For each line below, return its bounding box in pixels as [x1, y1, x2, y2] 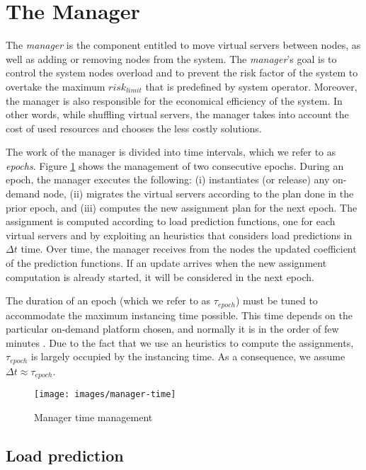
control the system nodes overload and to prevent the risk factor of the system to [6, 65, 358, 80]
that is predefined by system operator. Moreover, [145, 79, 358, 93]
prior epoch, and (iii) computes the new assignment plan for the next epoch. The [6, 200, 358, 214]
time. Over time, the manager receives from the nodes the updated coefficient [21, 241, 357, 256]
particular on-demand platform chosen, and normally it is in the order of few [6, 321, 339, 336]
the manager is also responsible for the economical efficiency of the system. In [6, 93, 343, 108]
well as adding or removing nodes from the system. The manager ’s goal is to [6, 51, 337, 66]
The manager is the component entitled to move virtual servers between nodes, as [6, 38, 361, 52]
